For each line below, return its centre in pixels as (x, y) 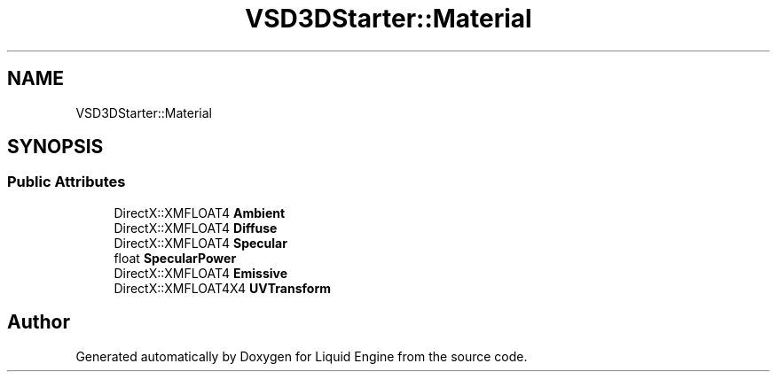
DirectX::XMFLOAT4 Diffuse (196, 228)
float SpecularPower (175, 258)
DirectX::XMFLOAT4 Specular (200, 243)
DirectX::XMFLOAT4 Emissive (201, 273)
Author (39, 322)
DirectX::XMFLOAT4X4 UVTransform (222, 288)
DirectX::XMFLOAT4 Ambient (200, 213)
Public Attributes (67, 182)
